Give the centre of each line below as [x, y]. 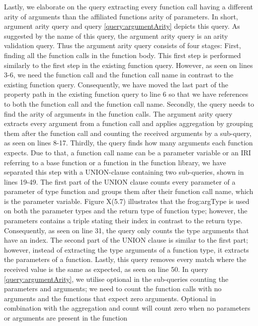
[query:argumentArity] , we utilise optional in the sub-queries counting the [116, 279]
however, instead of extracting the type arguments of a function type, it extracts [127, 249]
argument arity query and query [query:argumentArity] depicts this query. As [122, 26]
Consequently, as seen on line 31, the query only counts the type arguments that [127, 230]
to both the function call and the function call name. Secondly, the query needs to [129, 103]
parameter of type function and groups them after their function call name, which [129, 191]
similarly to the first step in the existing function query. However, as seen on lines [129, 65]
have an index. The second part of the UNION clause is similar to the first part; [126, 240]
